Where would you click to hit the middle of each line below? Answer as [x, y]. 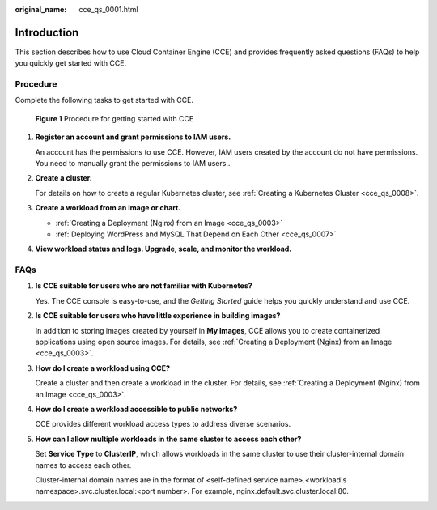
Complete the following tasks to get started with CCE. [104, 100]
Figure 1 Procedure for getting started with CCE [115, 118]
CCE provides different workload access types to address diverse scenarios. [163, 424]
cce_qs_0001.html [108, 9]
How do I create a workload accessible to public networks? [136, 409]
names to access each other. [83, 465]
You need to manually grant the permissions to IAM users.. [133, 163]
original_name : [41, 9]
